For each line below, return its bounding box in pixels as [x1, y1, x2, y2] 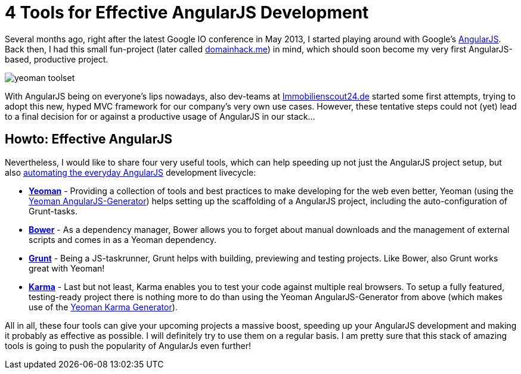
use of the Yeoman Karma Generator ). [29, 301, 178, 312]
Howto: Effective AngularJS [5, 132, 172, 147]
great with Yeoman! [29, 263, 105, 273]
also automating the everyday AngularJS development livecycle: [5, 167, 256, 177]
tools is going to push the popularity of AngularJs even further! [5, 340, 252, 351]
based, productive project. [5, 54, 108, 64]
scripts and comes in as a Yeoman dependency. [29, 234, 216, 245]
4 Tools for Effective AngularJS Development [5, 2, 369, 23]
